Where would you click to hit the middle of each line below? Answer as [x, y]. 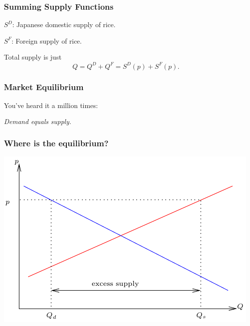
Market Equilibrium [44, 87]
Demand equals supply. [38, 121]
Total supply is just [33, 57]
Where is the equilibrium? [56, 143]
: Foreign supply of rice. [47, 40]
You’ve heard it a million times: [51, 105]
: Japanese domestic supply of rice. [64, 24]
